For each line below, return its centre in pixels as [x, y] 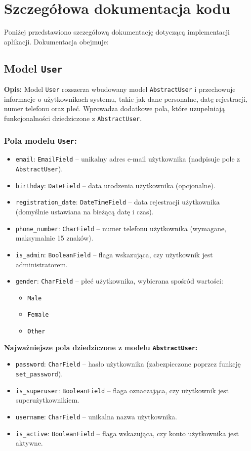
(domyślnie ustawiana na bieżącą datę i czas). [84, 211]
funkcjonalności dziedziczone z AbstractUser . [73, 118]
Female [38, 315]
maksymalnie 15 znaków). [54, 238]
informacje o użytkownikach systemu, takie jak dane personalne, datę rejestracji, [126, 99]
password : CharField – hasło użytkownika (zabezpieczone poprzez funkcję [128, 364]
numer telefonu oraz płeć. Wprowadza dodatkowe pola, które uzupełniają [115, 108]
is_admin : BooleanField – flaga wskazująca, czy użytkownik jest [114, 254]
